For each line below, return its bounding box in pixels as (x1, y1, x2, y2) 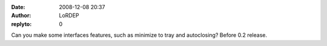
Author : (11, 12, 31, 19)
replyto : (11, 20, 32, 27)
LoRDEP (59, 12, 79, 19)
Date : (11, 4, 25, 10)
